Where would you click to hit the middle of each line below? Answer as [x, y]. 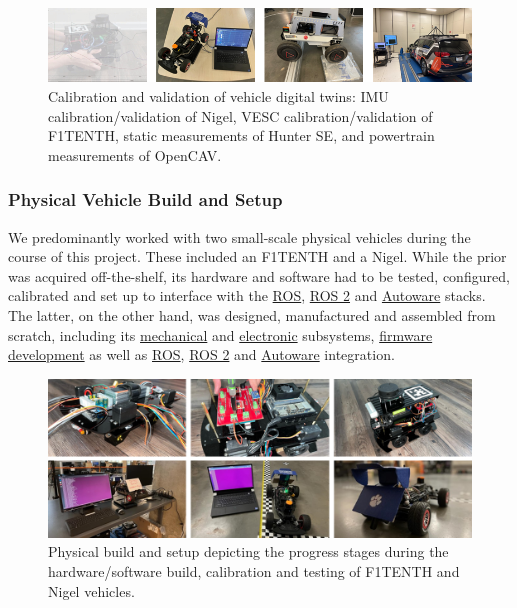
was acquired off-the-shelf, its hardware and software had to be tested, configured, [259, 275]
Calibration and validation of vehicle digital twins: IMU [218, 96]
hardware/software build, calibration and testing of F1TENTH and [254, 570]
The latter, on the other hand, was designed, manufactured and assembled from [252, 315]
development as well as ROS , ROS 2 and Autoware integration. [201, 354]
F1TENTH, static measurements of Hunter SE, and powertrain [241, 135]
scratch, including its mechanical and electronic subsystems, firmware [220, 334]
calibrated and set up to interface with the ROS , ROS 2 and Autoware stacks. [247, 295]
